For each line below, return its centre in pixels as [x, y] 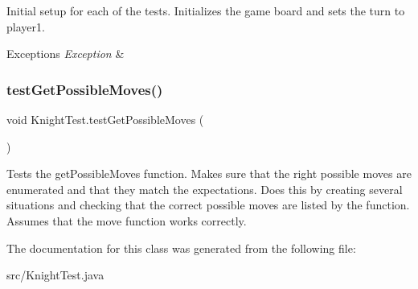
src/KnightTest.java [55, 275]
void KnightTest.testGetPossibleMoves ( [105, 119]
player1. [26, 26]
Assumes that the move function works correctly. [127, 220]
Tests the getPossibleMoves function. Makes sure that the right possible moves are [209, 173]
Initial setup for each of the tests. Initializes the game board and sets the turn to [206, 10]
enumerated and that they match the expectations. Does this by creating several [205, 189]
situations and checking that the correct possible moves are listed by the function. [208, 205]
